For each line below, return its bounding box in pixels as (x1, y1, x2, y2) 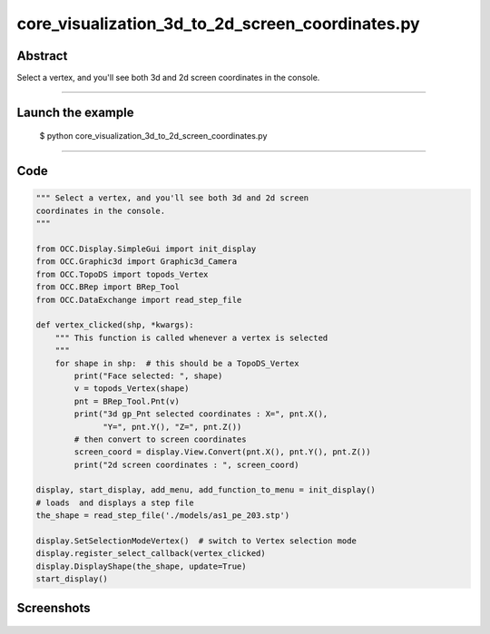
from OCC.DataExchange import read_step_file (35, 295, 242, 305)
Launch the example (16, 104, 134, 120)
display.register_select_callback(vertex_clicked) (35, 549, 267, 559)
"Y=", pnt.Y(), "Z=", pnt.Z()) (103, 422, 242, 432)
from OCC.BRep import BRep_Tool (35, 282, 181, 292)
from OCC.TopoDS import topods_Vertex (35, 268, 209, 279)
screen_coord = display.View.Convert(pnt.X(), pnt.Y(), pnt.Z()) (73, 447, 371, 457)
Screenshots (16, 600, 91, 616)
